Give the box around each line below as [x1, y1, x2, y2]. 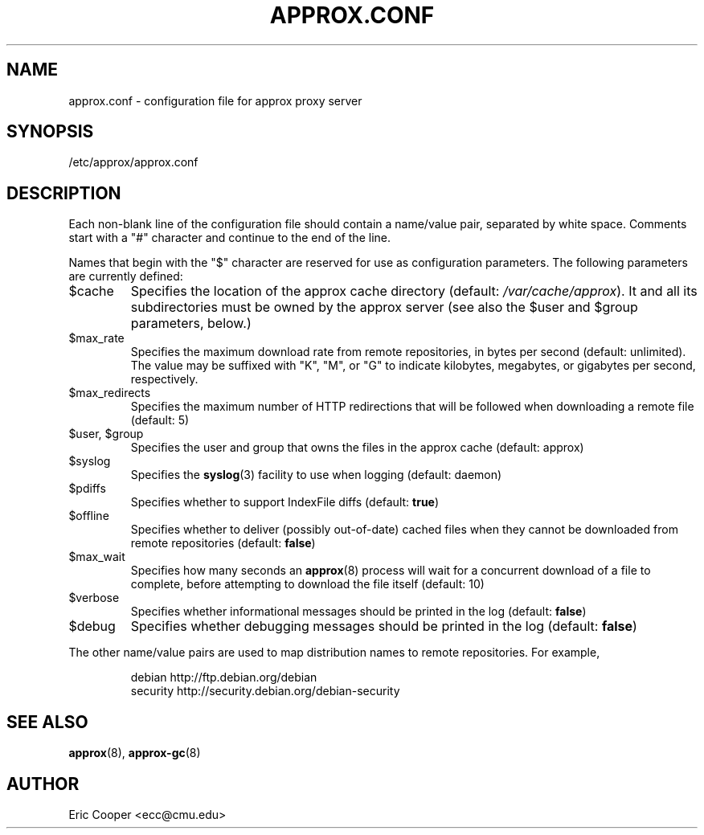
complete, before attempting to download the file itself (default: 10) [130, 577, 485, 591]
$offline [68, 509, 109, 523]
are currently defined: [68, 269, 183, 284]
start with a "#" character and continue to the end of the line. [68, 231, 391, 245]
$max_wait [68, 550, 125, 564]
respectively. [130, 372, 199, 387]
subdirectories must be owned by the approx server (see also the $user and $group [130, 299, 638, 316]
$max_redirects [68, 386, 151, 400]
